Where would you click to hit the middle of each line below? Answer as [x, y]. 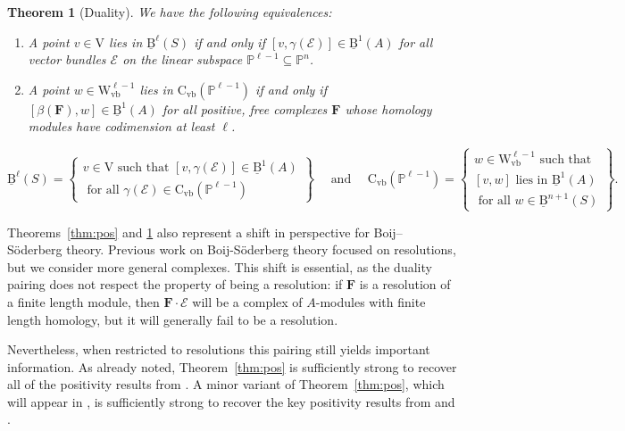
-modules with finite [371, 301]
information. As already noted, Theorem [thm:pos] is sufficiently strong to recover [232, 366]
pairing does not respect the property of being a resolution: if [175, 284]
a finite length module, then [83, 301]
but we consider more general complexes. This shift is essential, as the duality [220, 266]
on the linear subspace [183, 59]
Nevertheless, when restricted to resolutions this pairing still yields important [219, 349]
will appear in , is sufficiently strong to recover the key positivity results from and [231, 401]
